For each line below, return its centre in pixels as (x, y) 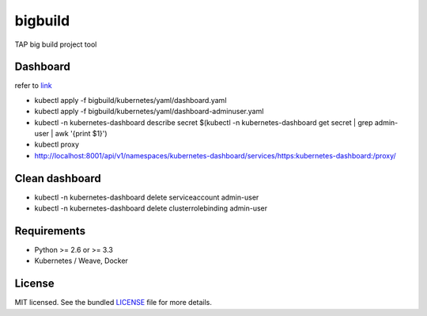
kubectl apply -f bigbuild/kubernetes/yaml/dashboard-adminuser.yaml (149, 112)
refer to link (33, 86)
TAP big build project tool (56, 44)
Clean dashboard (58, 178)
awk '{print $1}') (81, 134)
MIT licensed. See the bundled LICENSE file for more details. (113, 303)
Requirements (50, 231)
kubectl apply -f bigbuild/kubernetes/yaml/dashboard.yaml (130, 100)
